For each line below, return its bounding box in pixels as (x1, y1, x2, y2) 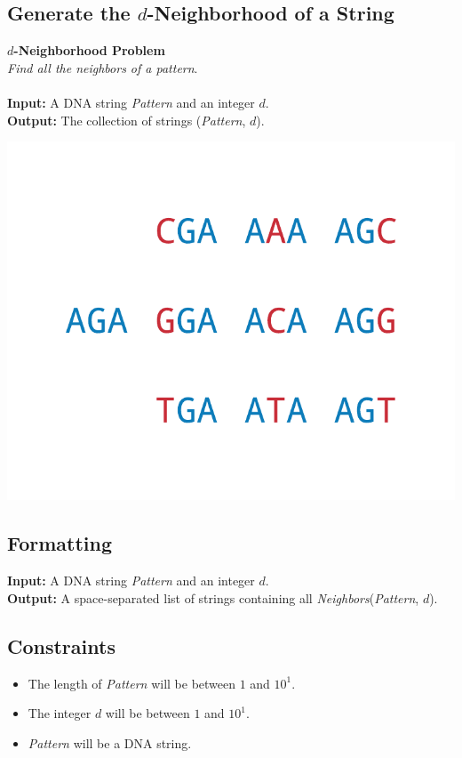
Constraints (7, 632, 115, 659)
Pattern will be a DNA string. (28, 733, 192, 752)
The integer (28, 704, 92, 722)
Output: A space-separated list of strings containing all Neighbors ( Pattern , (7, 588, 419, 607)
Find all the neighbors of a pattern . (7, 58, 198, 77)
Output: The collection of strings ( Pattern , (7, 110, 246, 129)
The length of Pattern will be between (28, 673, 236, 692)
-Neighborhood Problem (13, 41, 165, 60)
